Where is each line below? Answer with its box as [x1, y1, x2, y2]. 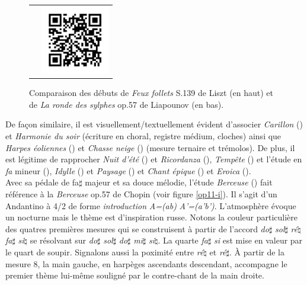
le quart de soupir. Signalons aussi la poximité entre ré [5, 245, 204, 258]
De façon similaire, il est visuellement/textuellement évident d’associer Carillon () [5, 118, 303, 130]
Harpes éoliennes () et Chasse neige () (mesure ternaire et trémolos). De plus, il [5, 141, 295, 153]
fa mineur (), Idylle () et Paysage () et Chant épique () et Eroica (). [5, 164, 251, 177]
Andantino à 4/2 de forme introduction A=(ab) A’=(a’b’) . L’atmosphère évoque [5, 199, 296, 212]
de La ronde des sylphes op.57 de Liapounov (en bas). [29, 98, 224, 110]
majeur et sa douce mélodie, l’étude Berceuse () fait [85, 176, 273, 188]
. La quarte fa [158, 234, 208, 246]
